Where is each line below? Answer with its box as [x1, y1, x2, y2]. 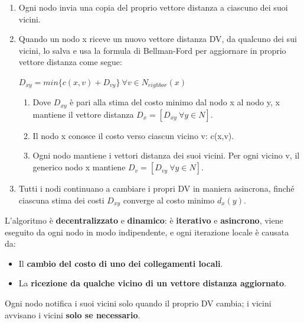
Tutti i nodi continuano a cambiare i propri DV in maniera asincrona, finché [18, 182, 295, 195]
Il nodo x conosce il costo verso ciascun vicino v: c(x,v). [32, 129, 234, 141]
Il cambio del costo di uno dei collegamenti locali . [18, 257, 223, 269]
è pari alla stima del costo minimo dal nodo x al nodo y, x [70, 96, 280, 108]
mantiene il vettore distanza [32, 108, 134, 120]
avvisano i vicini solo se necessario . [5, 308, 140, 321]
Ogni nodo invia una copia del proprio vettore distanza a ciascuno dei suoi [18, 1, 288, 13]
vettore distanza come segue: [18, 56, 122, 68]
